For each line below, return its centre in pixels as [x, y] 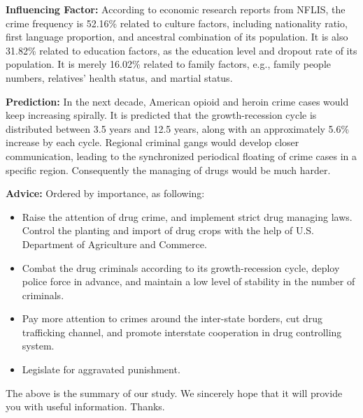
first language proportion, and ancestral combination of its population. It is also [177, 37]
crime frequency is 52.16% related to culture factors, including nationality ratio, [177, 23]
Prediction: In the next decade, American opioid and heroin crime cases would [177, 101]
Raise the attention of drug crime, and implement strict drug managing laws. [187, 216]
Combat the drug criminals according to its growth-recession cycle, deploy [181, 267]
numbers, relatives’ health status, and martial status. [119, 77]
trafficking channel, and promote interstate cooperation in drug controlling [182, 332]
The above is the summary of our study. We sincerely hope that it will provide [174, 392]
